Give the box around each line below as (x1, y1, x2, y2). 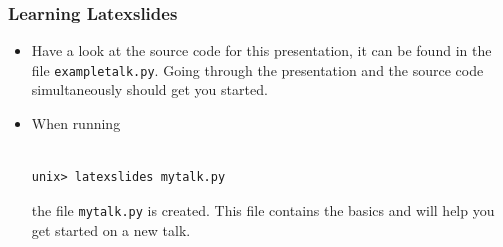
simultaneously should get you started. (31, 79, 268, 100)
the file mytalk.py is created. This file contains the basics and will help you (31, 199, 495, 220)
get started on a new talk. (31, 219, 191, 240)
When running (31, 113, 121, 134)
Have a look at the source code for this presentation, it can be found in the (31, 40, 492, 61)
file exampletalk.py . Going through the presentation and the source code (31, 59, 484, 80)
